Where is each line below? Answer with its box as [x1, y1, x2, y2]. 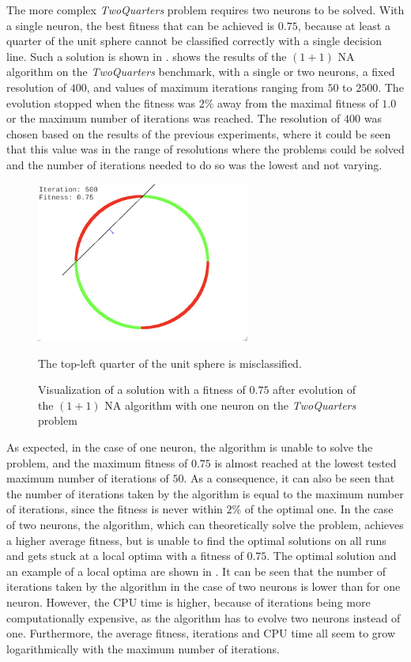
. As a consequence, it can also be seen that [183, 470, 395, 486]
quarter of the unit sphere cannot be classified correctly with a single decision [6, 32, 383, 49]
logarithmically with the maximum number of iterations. [6, 640, 280, 656]
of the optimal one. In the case [244, 501, 394, 517]
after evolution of [273, 381, 356, 398]
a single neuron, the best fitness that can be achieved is [6, 17, 275, 33]
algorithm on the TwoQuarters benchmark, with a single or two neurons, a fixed [6, 63, 395, 80]
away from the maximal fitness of [217, 94, 379, 111]
